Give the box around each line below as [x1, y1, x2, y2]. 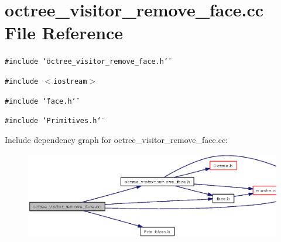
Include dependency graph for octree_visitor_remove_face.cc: [5, 133, 228, 145]
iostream [53, 77, 87, 86]
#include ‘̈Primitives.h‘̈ [5, 117, 101, 125]
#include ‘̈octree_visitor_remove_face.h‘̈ [5, 57, 169, 66]
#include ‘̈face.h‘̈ [5, 97, 76, 105]
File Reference [5, 21, 124, 45]
